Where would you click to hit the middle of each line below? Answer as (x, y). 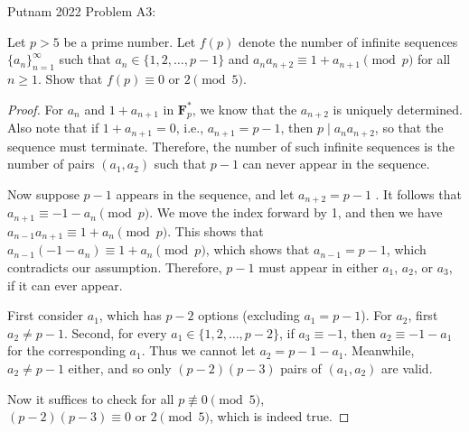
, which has (130, 315)
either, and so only (120, 368)
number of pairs (51, 164)
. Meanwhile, (379, 350)
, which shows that (258, 249)
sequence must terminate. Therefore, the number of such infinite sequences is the (231, 146)
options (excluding (249, 315)
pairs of (301, 368)
